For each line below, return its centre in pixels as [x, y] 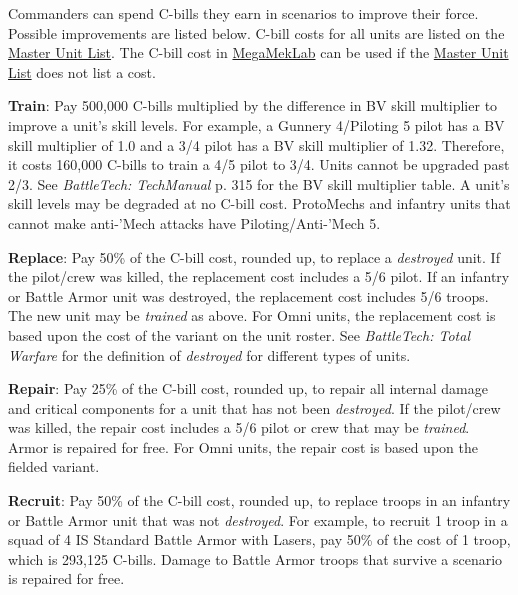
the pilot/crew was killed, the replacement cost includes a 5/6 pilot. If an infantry [259, 276]
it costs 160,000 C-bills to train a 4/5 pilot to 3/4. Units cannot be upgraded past [259, 164]
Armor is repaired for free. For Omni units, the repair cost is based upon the [243, 446]
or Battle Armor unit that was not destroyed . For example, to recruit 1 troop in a [258, 519]
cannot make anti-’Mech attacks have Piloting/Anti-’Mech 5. [194, 222]
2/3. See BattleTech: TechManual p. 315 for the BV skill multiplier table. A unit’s [259, 183]
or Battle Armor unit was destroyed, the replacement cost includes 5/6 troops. [248, 295]
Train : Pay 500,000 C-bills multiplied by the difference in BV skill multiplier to [253, 105]
